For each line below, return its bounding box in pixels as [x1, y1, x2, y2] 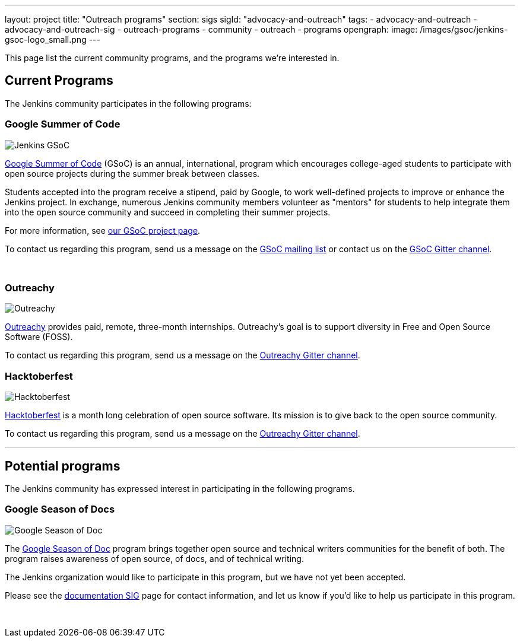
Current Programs [5, 73, 113, 88]
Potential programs [5, 458, 121, 473]
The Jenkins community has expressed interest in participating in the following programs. [5, 483, 355, 494]
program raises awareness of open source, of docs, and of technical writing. [5, 553, 304, 564]
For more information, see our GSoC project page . [5, 225, 201, 236]
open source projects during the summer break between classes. [5, 168, 260, 179]
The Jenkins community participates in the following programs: [5, 98, 252, 109]
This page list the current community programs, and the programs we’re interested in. [5, 53, 340, 63]
